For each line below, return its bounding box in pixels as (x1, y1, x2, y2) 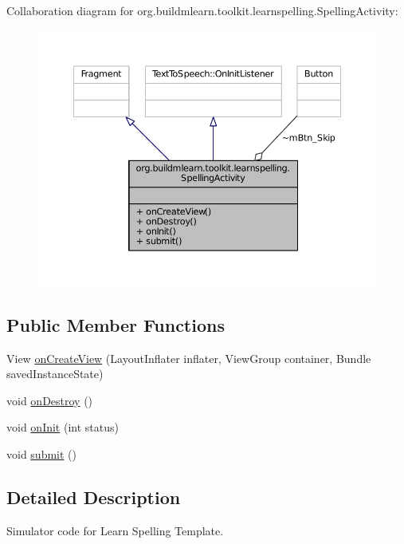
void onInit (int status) (6, 419, 119, 436)
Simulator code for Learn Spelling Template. (6, 522, 224, 538)
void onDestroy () (6, 392, 93, 408)
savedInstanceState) (6, 365, 104, 382)
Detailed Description (6, 484, 181, 509)
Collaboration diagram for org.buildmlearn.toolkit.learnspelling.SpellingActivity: (6, 2, 398, 18)
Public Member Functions (6, 312, 225, 337)
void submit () (6, 445, 76, 462)
